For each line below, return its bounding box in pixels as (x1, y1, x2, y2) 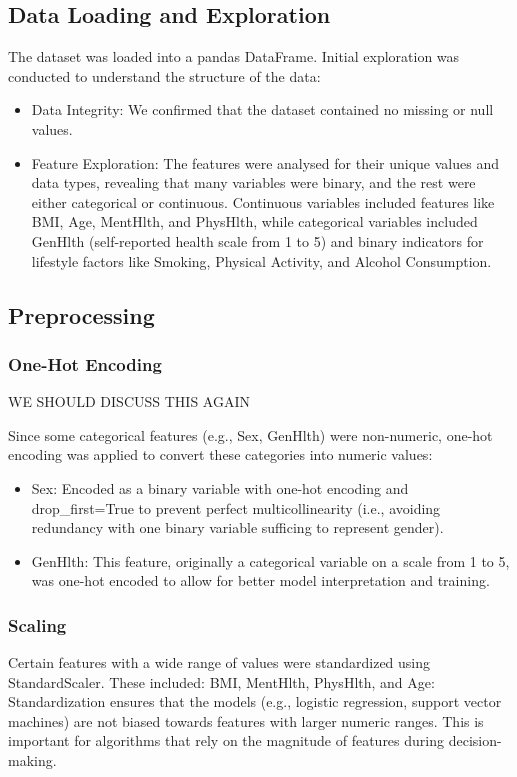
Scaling (8, 612, 67, 637)
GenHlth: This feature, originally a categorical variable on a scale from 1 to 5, (31, 550, 510, 571)
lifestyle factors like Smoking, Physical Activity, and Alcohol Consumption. (31, 250, 492, 271)
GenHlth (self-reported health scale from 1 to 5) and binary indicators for (31, 230, 484, 251)
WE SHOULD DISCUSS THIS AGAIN (8, 391, 251, 412)
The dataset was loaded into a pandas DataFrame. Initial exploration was (8, 46, 460, 67)
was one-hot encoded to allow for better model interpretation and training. (31, 570, 490, 591)
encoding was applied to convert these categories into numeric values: (8, 444, 433, 465)
